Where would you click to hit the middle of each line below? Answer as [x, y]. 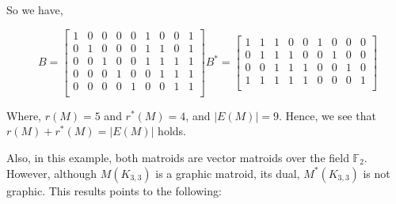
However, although [51, 173]
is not [377, 173]
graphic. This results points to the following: [114, 190]
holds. [172, 131]
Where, [24, 115]
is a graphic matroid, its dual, [228, 173]
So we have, [35, 9]
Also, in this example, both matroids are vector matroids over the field [178, 157]
